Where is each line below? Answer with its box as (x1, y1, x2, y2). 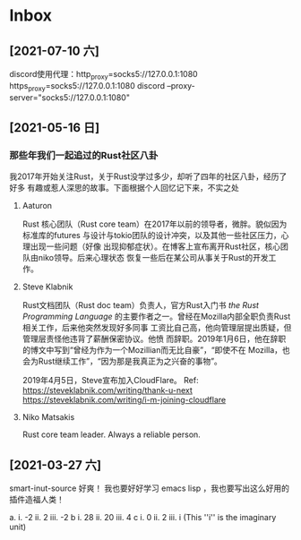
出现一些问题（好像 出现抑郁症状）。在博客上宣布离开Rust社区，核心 (30, 241, 280, 252)
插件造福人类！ (9, 494, 64, 505)
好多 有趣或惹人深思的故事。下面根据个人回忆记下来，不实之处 (9, 183, 239, 193)
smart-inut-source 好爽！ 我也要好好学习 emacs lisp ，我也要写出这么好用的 (9, 483, 289, 493)
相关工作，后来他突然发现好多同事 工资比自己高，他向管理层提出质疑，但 (21, 322, 292, 333)
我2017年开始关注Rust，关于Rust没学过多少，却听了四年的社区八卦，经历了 (9, 171, 288, 182)
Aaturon (21, 201, 52, 211)
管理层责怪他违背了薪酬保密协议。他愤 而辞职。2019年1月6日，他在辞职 (21, 333, 287, 345)
